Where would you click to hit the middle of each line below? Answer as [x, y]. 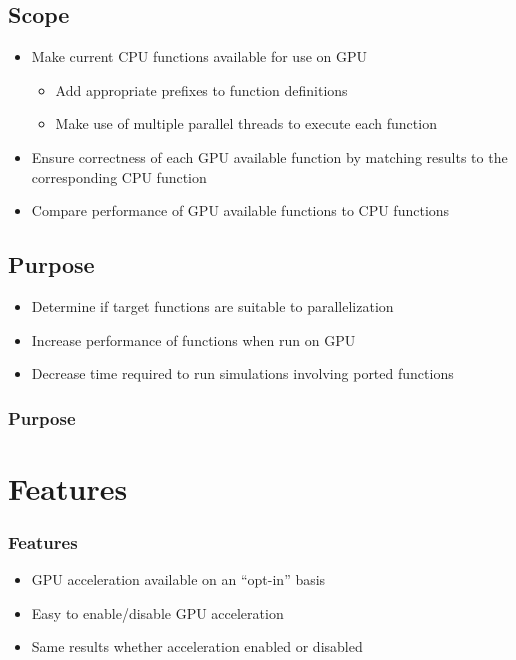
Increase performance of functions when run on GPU [193, 339]
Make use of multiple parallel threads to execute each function [246, 123]
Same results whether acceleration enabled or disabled [197, 646]
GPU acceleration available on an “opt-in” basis [178, 579]
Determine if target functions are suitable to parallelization [212, 305]
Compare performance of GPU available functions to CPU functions [240, 210]
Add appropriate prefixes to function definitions [201, 89]
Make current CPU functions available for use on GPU [199, 56]
